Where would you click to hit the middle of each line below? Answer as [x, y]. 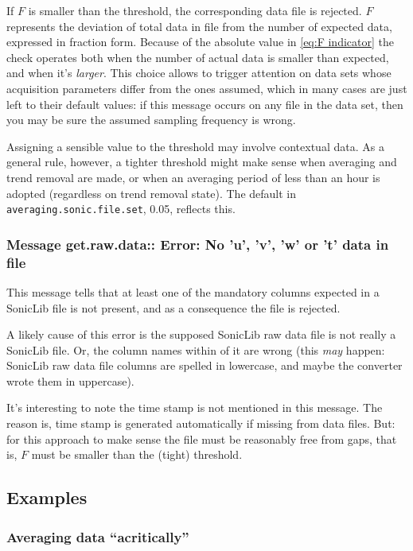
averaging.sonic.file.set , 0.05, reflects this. [121, 209]
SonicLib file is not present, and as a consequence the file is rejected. [173, 307]
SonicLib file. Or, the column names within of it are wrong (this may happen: [196, 349]
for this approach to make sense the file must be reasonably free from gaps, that [202, 438]
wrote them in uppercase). [70, 380]
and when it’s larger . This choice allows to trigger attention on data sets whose [199, 73]
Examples [47, 497]
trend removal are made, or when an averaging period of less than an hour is [193, 177]
